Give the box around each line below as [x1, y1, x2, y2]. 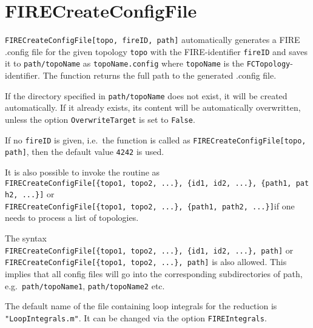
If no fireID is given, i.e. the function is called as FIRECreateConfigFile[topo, [5, 133, 306, 146]
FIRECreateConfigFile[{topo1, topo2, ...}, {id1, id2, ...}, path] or [5, 243, 294, 256]
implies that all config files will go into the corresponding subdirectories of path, [5, 267, 303, 280]
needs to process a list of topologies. [5, 211, 139, 224]
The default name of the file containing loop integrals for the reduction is [5, 300, 277, 312]
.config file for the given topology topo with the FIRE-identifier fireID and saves [5, 45, 308, 57]
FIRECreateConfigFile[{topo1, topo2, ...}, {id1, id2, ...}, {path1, [5, 179, 292, 188]
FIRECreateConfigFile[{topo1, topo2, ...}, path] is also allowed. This [5, 255, 287, 268]
